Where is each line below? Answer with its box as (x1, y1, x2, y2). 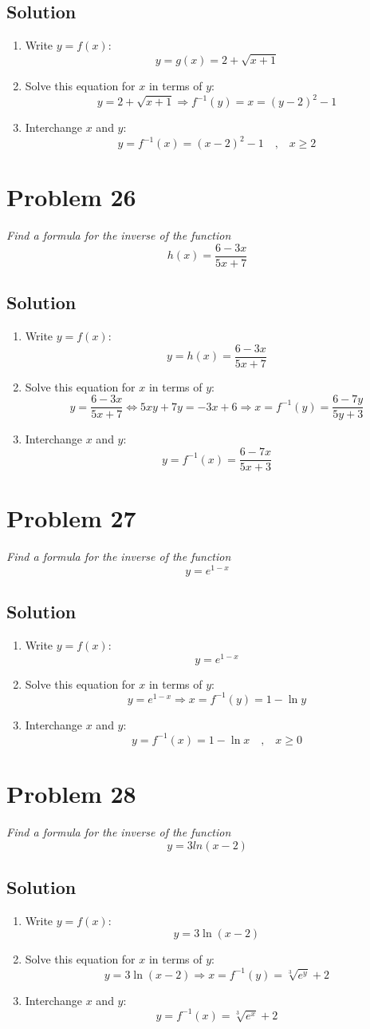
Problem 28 (6, 777, 136, 810)
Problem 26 (6, 181, 136, 213)
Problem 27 (6, 502, 136, 534)
